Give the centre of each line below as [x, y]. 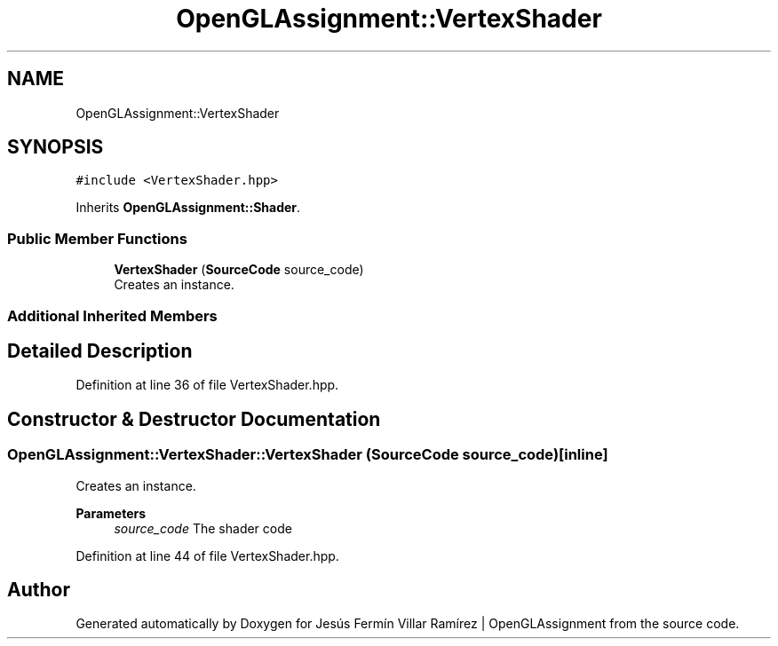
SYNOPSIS [56, 147]
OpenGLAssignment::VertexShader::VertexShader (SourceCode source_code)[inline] [308, 455]
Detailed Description [100, 351]
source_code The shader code [203, 528]
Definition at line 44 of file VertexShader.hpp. [207, 555]
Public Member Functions [97, 238]
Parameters [111, 513]
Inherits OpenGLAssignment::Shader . [188, 208]
